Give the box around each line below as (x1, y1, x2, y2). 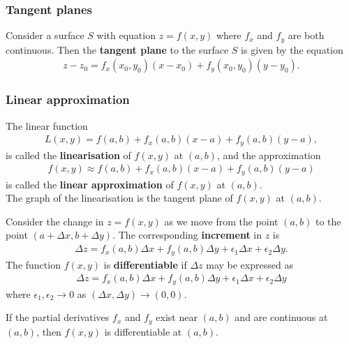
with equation (96, 28, 156, 43)
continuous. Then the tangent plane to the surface (6, 42, 229, 57)
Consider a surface (6, 28, 84, 43)
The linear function (6, 118, 88, 133)
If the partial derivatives (6, 310, 110, 324)
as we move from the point (164, 214, 279, 228)
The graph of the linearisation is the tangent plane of (6, 190, 233, 205)
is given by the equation (241, 42, 343, 57)
